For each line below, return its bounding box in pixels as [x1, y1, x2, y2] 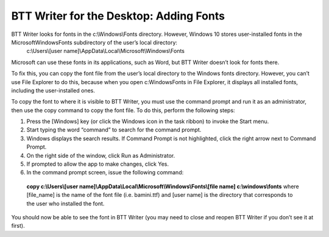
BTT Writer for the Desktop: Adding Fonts [11, 9, 225, 23]
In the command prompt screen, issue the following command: [26, 169, 184, 176]
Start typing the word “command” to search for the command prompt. [26, 126, 202, 133]
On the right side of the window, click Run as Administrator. [26, 152, 175, 159]
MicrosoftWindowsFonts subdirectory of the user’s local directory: [11, 38, 178, 46]
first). [11, 222, 25, 230]
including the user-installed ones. [11, 87, 96, 94]
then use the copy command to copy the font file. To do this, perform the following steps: [11, 107, 235, 114]
